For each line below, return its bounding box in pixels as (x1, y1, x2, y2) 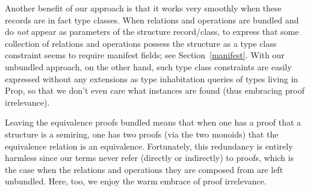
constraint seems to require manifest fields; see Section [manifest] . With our (5, 49, 285, 61)
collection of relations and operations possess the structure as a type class (5, 37, 277, 49)
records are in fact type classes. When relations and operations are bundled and (5, 13, 299, 26)
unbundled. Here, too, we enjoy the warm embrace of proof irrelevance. (5, 175, 267, 187)
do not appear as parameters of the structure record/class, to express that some (5, 25, 299, 38)
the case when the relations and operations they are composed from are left (5, 163, 284, 175)
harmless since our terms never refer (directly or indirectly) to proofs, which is (5, 151, 294, 164)
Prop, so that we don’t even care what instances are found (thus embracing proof (5, 84, 305, 97)
